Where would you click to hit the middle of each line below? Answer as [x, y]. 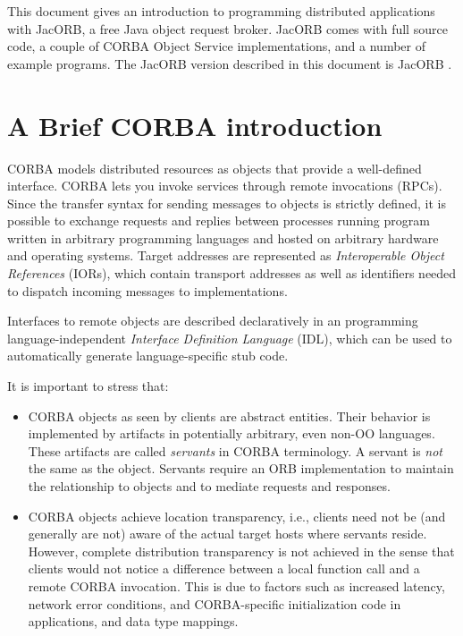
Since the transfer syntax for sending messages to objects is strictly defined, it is [227, 203]
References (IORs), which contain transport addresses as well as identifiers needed [232, 273]
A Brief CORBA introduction [195, 125]
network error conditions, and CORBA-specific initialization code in [215, 603]
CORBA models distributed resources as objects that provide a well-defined [215, 168]
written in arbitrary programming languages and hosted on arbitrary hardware [223, 237]
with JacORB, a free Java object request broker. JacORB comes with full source [227, 28]
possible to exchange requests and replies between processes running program [219, 220]
